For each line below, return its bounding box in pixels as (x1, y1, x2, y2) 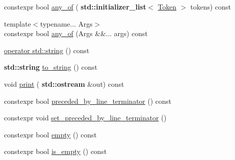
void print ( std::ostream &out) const (4, 78, 124, 89)
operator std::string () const (4, 45, 90, 55)
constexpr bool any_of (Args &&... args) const (4, 28, 148, 39)
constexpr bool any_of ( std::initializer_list (4, 2, 146, 12)
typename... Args (40, 18, 93, 29)
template (4, 18, 31, 29)
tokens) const (190, 2, 231, 12)
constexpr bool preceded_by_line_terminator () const (4, 95, 172, 106)
